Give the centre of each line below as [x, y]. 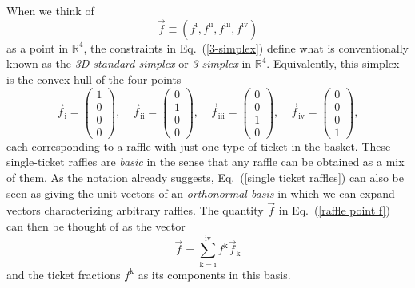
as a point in [38, 47]
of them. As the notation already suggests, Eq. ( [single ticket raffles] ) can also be [206, 177]
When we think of [50, 10]
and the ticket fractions [64, 274]
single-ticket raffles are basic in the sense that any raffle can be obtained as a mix [206, 162]
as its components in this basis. [214, 274]
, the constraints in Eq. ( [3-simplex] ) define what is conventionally [246, 47]
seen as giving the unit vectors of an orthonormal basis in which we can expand [201, 193]
